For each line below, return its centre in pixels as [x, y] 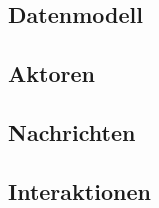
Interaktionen [79, 190]
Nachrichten [72, 131]
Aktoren [51, 73]
